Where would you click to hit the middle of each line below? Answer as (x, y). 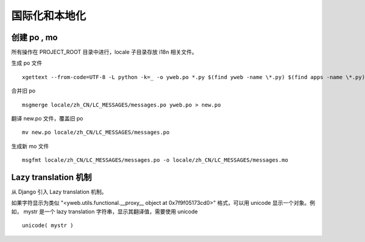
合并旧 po (23, 91)
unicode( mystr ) (48, 226)
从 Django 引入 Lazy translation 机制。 (59, 192)
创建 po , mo (34, 37)
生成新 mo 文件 (30, 146)
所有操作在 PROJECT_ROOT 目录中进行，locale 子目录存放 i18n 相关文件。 (104, 52)
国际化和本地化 (49, 16)
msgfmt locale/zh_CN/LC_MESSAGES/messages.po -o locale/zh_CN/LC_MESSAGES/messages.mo (155, 160)
